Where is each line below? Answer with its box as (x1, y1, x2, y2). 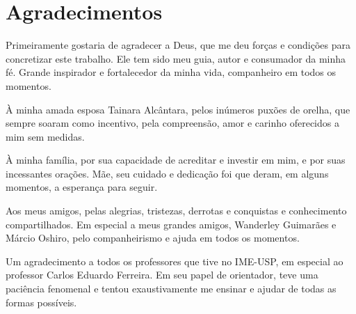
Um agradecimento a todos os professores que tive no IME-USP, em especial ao (6, 253, 343, 268)
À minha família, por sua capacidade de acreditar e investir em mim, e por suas (6, 152, 346, 167)
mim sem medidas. (6, 129, 85, 143)
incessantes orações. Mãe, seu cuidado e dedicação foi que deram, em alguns (6, 166, 329, 180)
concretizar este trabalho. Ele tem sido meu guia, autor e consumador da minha (6, 51, 346, 65)
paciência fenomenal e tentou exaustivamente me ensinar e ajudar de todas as (6, 281, 337, 296)
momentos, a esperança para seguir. (6, 180, 158, 194)
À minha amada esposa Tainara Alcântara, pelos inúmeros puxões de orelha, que (6, 102, 350, 116)
